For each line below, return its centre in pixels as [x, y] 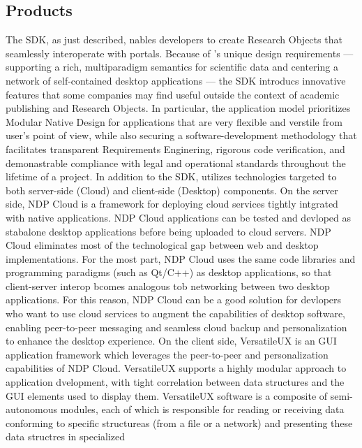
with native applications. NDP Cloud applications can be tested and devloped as [179, 217]
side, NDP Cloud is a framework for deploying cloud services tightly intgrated [172, 204]
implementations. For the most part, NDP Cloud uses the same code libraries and [181, 258]
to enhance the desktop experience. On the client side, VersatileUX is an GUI [171, 341]
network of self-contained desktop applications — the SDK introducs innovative [176, 80]
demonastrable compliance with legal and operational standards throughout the [176, 162]
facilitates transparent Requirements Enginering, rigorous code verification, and [175, 149]
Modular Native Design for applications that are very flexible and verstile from [174, 121]
